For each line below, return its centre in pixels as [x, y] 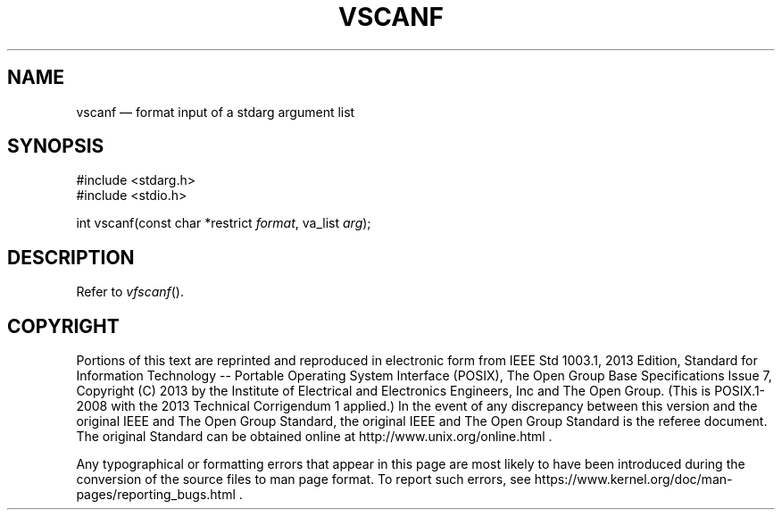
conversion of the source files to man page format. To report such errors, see [304, 479]
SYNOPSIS [56, 146]
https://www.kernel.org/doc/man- [633, 479]
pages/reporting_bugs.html [156, 495]
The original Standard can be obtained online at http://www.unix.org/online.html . [314, 437]
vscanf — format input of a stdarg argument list [216, 112]
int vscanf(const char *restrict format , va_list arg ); [224, 223]
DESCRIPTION [71, 257]
